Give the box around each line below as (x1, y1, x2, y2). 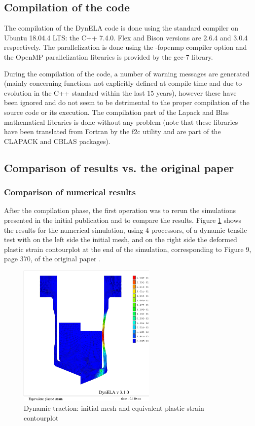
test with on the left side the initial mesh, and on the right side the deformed (4, 234, 237, 245)
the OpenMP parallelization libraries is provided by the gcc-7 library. (4, 51, 213, 62)
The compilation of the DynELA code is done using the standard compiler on (4, 23, 238, 33)
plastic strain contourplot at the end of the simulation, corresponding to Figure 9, (4, 244, 252, 254)
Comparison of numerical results (4, 186, 136, 198)
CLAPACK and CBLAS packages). (4, 136, 110, 146)
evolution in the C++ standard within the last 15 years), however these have (4, 87, 237, 98)
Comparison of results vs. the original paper (4, 160, 234, 175)
